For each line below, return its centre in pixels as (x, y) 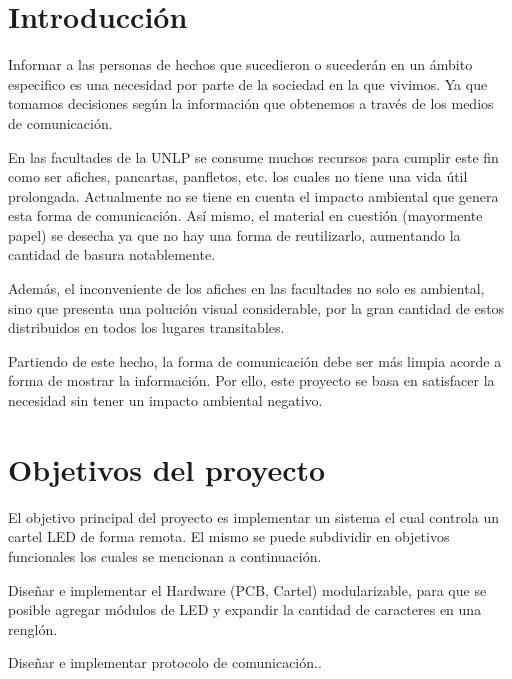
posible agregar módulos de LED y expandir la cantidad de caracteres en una (245, 609)
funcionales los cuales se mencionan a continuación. (165, 555)
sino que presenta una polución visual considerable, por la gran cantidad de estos (256, 307)
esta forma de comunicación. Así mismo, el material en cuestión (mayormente (245, 215)
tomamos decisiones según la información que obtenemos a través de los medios (251, 103)
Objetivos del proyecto (167, 468)
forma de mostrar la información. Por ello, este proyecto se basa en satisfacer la (251, 380)
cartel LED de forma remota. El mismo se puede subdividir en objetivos (229, 536)
